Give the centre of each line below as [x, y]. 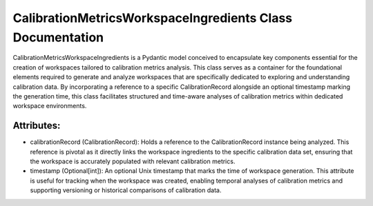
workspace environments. [50, 106]
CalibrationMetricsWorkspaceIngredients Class [153, 18]
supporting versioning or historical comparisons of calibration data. [126, 190]
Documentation [58, 37]
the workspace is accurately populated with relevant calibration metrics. [133, 161]
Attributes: [37, 126]
